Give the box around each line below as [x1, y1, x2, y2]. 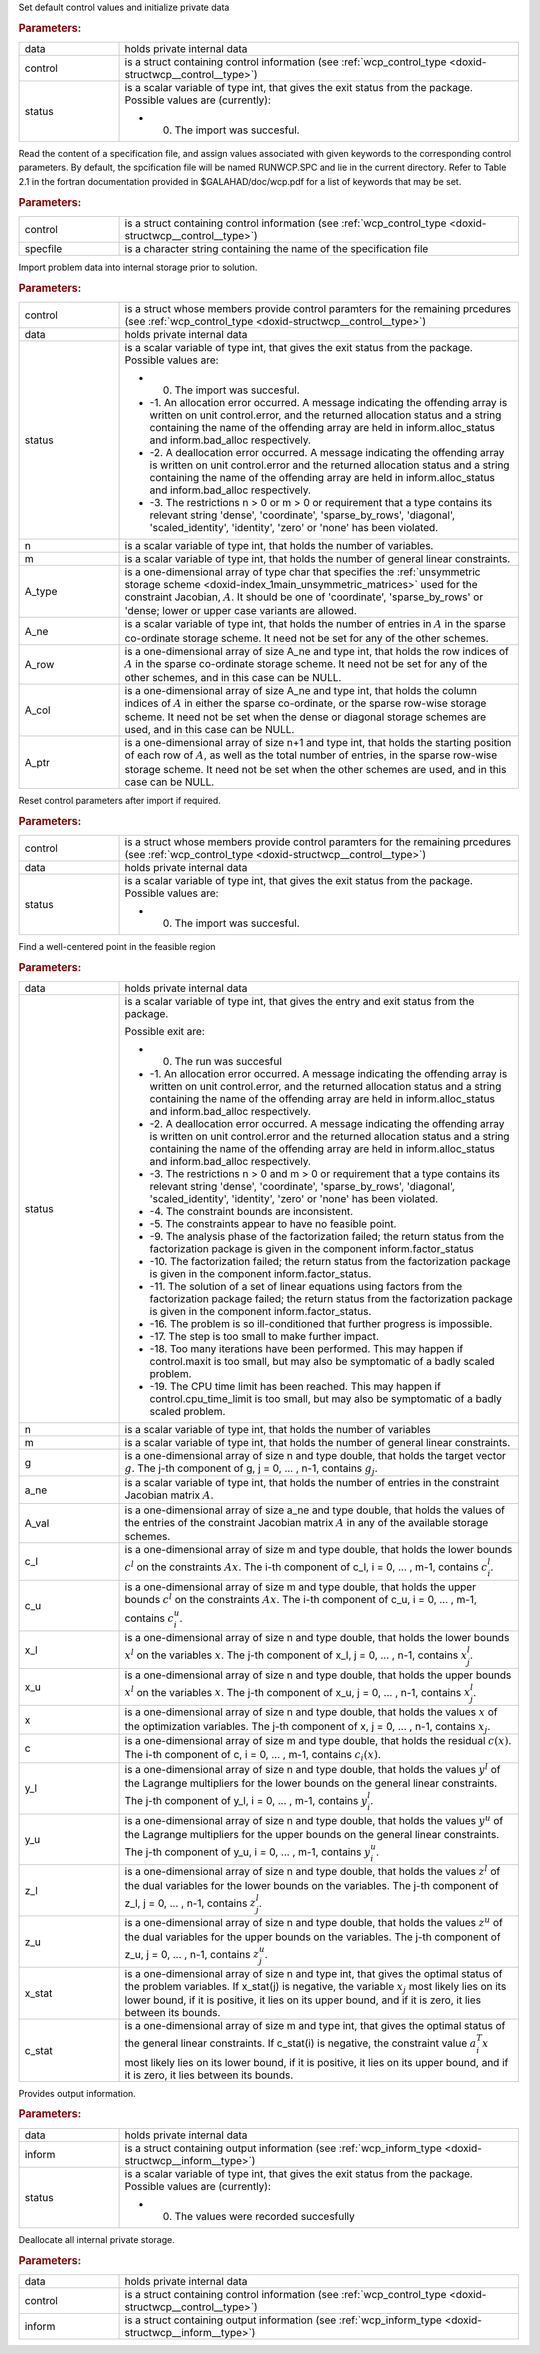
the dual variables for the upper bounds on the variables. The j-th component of [124, 1930, 501, 1944]
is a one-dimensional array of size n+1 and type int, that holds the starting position [124, 736, 512, 750]
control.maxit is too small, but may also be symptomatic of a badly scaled [149, 1354, 495, 1368]
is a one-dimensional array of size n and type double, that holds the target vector [124, 1448, 507, 1462]
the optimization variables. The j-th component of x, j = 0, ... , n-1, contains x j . [124, 1719, 491, 1735]
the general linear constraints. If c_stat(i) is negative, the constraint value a [124, 2036, 477, 2050]
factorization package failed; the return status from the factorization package [149, 1291, 514, 1305]
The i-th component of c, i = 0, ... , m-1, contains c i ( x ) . [124, 1748, 382, 1764]
